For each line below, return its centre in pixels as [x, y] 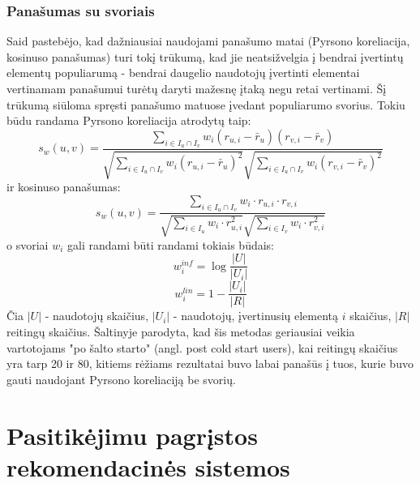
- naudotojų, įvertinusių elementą [256, 316]
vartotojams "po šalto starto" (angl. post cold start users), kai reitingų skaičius [202, 347]
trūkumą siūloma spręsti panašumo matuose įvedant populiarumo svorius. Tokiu [206, 104]
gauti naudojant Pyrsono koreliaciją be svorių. [121, 379]
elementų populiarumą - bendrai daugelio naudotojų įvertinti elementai [183, 73]
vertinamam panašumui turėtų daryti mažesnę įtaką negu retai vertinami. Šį [197, 88]
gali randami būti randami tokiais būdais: [170, 244]
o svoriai [28, 244]
